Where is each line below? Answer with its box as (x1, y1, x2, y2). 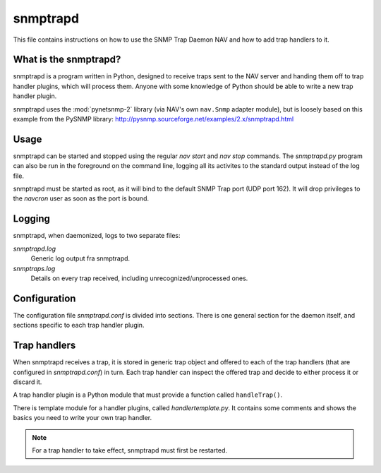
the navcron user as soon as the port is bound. (13, 194, 150, 203)
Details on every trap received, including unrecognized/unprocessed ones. (30, 274, 248, 282)
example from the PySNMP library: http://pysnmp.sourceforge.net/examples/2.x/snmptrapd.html (13, 115, 294, 124)
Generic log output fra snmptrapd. (30, 254, 131, 263)
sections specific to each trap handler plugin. (13, 321, 145, 330)
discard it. (13, 378, 42, 386)
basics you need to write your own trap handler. (13, 414, 152, 422)
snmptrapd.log (13, 244, 56, 253)
